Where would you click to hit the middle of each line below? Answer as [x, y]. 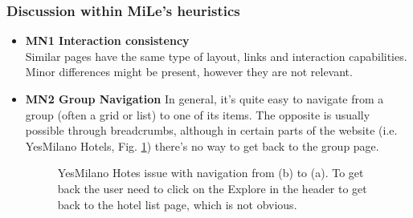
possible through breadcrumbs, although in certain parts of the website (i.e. [211, 130]
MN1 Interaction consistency [107, 40]
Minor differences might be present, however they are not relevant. [189, 72]
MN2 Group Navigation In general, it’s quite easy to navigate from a [204, 99]
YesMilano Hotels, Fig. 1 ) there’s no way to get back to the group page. [202, 145]
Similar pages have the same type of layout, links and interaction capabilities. [216, 56]
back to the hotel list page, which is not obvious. [177, 204]
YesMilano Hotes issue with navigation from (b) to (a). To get [211, 173]
